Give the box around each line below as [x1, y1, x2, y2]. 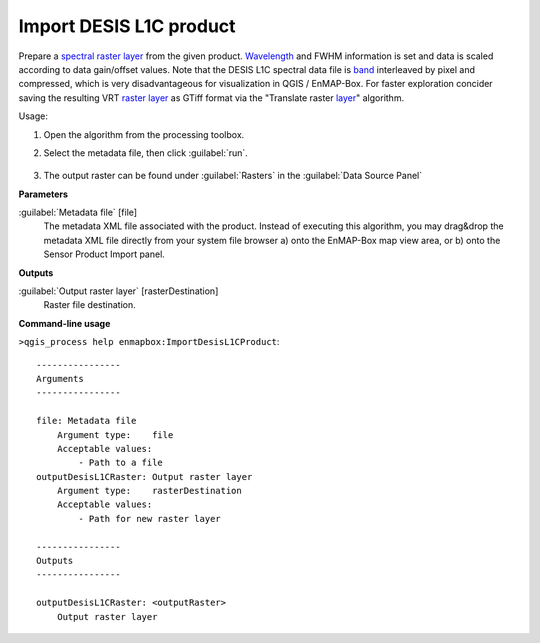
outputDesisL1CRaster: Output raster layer [36, 471, 253, 482]
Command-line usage [18, 317, 111, 329]
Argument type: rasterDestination [56, 485, 242, 497]
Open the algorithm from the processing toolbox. [43, 128, 245, 140]
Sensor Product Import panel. [43, 248, 165, 260]
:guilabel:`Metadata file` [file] [18, 206, 138, 219]
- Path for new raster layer [78, 513, 222, 524]
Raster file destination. [43, 299, 136, 311]
